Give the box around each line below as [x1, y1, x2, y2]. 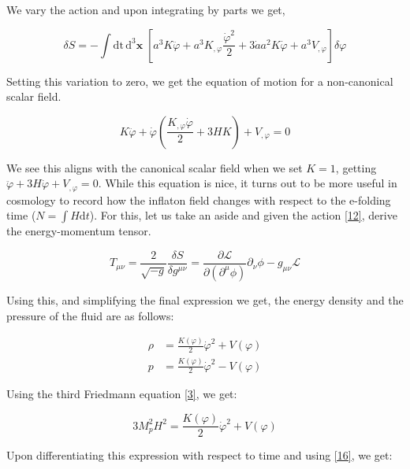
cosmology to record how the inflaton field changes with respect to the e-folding [6, 191, 391, 208]
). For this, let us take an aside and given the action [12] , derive [89, 207, 397, 223]
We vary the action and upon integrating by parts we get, [6, 2, 285, 17]
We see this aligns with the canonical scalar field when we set [6, 159, 303, 175]
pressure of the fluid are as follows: [6, 307, 174, 323]
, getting [335, 159, 377, 175]
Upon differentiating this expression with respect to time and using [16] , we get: [6, 447, 393, 463]
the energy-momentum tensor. [6, 223, 151, 239]
